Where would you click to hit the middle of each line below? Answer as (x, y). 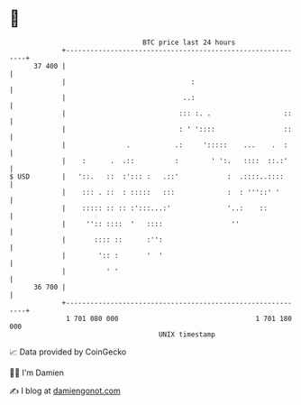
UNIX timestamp (187, 334)
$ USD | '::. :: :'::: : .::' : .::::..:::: (146, 176)
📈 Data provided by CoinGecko (68, 352)
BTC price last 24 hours (189, 42)
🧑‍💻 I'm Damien (37, 373)
